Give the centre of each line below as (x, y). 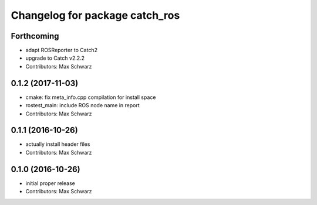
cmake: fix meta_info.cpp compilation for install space (91, 97)
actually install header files (58, 144)
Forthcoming (35, 36)
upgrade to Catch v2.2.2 (55, 58)
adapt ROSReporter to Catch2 (62, 50)
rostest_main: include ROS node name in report (83, 105)
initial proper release (50, 183)
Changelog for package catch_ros (95, 15)
